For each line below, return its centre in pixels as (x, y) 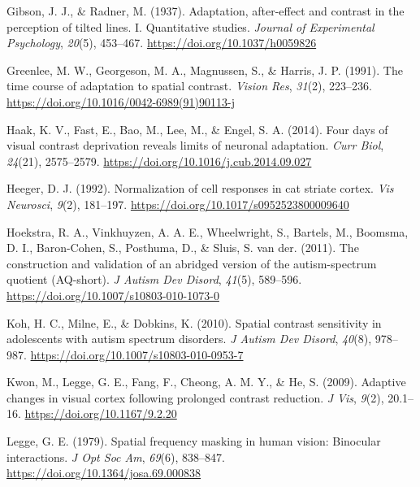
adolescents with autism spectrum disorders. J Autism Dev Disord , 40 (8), (189, 339)
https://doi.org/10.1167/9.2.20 (101, 413)
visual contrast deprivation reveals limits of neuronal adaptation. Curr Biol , (195, 145)
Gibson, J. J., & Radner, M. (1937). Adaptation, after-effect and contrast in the (206, 11)
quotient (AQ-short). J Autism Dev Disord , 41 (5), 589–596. (154, 279)
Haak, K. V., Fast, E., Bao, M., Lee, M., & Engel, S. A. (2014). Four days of (197, 129)
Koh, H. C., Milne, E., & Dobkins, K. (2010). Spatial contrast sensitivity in (194, 322)
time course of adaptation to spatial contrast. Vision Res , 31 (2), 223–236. (189, 86)
